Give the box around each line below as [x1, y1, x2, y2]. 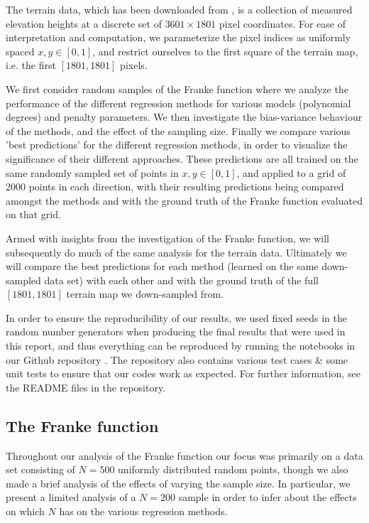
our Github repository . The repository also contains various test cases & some [6, 352, 348, 367]
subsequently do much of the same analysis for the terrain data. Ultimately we [6, 244, 347, 259]
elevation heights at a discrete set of [6, 16, 162, 31]
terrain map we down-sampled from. [66, 286, 224, 301]
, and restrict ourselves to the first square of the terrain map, [92, 43, 358, 58]
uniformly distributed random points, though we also [118, 462, 348, 477]
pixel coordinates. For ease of [219, 16, 346, 31]
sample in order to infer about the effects [178, 490, 357, 505]
